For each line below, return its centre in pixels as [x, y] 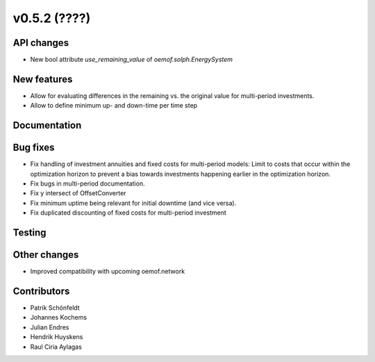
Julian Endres [50, 327]
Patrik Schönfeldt [55, 308]
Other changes [46, 255]
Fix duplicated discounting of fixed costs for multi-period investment [128, 213]
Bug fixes [34, 148]
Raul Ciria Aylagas [56, 347]
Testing [30, 233]
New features [43, 79]
